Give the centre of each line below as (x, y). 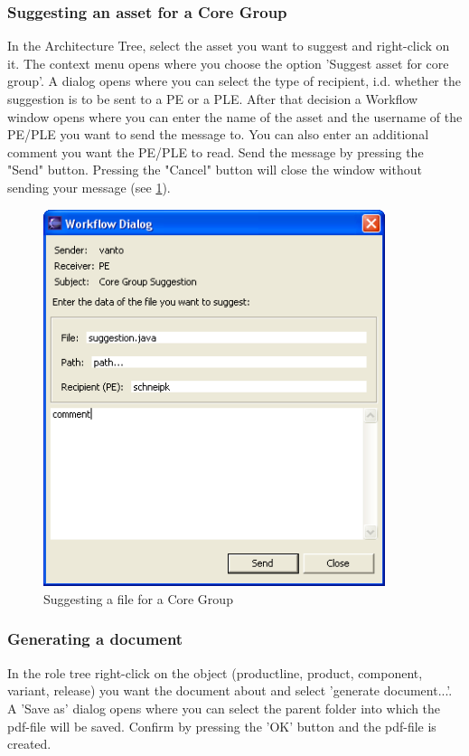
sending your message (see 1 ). (89, 187)
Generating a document (95, 639)
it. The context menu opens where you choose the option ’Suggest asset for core (228, 63)
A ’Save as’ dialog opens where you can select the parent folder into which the (224, 708)
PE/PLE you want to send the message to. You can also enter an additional (218, 134)
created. (29, 744)
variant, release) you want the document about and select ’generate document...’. (230, 690)
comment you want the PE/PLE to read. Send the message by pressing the (216, 151)
